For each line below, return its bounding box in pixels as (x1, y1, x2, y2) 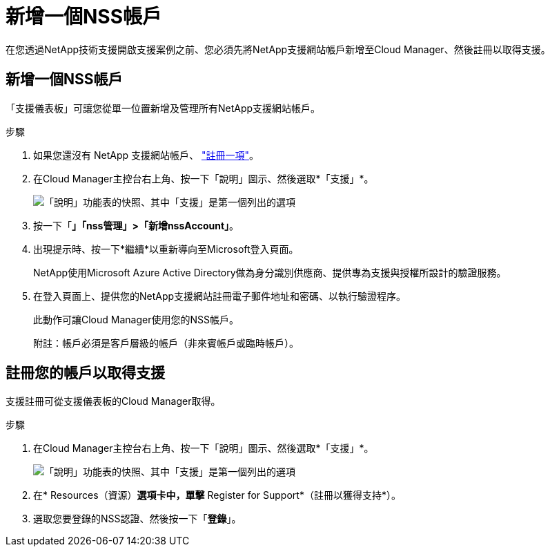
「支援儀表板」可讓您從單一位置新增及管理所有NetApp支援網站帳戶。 (6, 102, 321, 114)
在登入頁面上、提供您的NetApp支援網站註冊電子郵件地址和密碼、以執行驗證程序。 (33, 289, 406, 302)
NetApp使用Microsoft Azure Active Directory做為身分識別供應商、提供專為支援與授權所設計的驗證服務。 (33, 266, 507, 278)
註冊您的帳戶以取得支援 (6, 364, 165, 382)
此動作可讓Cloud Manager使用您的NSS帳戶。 (33, 313, 239, 325)
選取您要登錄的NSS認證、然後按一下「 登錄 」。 (33, 513, 242, 525)
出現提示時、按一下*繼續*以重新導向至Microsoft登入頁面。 (33, 242, 299, 255)
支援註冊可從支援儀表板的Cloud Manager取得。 (6, 395, 221, 408)
